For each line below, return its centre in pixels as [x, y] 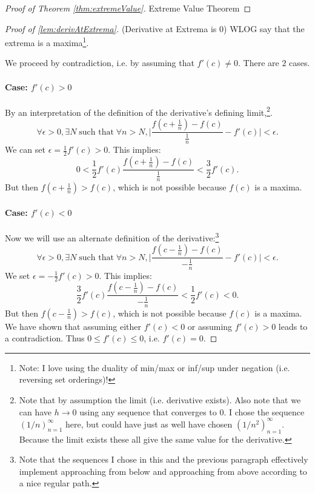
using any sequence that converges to [148, 411]
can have [35, 411]
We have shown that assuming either [73, 326]
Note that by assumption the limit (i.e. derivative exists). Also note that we [160, 400]
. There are [259, 63]
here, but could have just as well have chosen [149, 424]
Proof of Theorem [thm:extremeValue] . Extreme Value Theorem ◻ [128, 8]
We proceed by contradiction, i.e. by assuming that [100, 63]
